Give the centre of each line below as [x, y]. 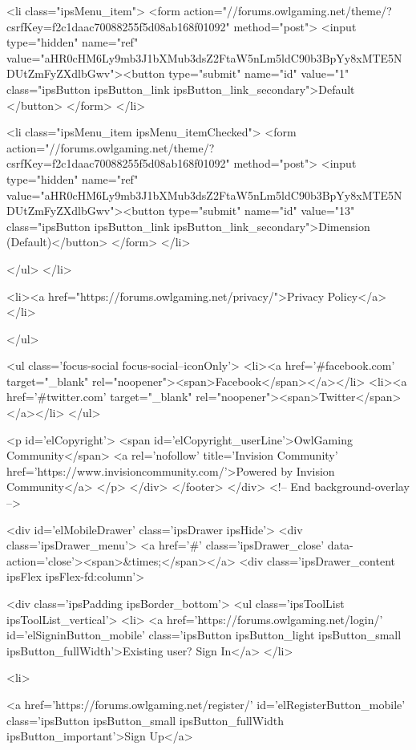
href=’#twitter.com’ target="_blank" [99, 397]
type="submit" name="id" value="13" [262, 211]
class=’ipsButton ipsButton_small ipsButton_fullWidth [145, 720]
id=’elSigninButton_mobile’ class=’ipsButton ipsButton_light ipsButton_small [204, 635]
